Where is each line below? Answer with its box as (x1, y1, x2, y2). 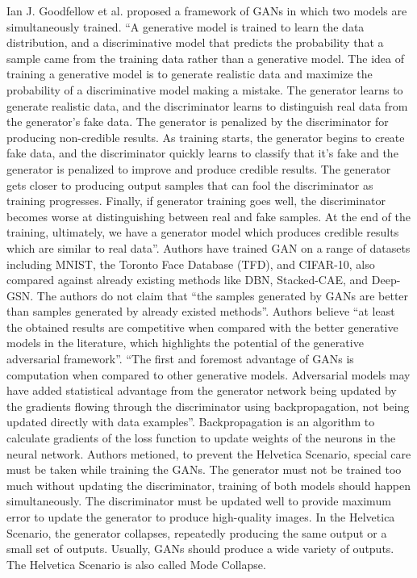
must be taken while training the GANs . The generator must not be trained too (6, 461, 402, 478)
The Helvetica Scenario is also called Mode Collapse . (6, 555, 266, 572)
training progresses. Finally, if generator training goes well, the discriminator (6, 192, 386, 209)
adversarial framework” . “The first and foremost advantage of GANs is (6, 350, 354, 367)
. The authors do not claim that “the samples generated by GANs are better (30, 287, 409, 304)
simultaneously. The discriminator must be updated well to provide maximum (6, 492, 391, 509)
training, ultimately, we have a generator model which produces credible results (6, 224, 399, 241)
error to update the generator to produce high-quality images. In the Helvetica (6, 509, 395, 525)
